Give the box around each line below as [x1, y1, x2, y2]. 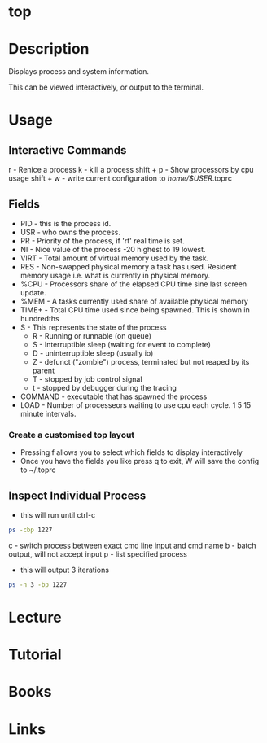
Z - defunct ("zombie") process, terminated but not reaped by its [32, 356, 250, 366]
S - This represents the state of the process [20, 322, 167, 332]
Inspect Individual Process [8, 488, 147, 502]
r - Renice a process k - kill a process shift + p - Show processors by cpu [8, 165, 254, 175]
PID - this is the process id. [20, 218, 112, 228]
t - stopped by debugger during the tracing [32, 382, 177, 392]
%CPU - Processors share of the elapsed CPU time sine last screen [20, 279, 247, 289]
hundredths [20, 313, 59, 323]
